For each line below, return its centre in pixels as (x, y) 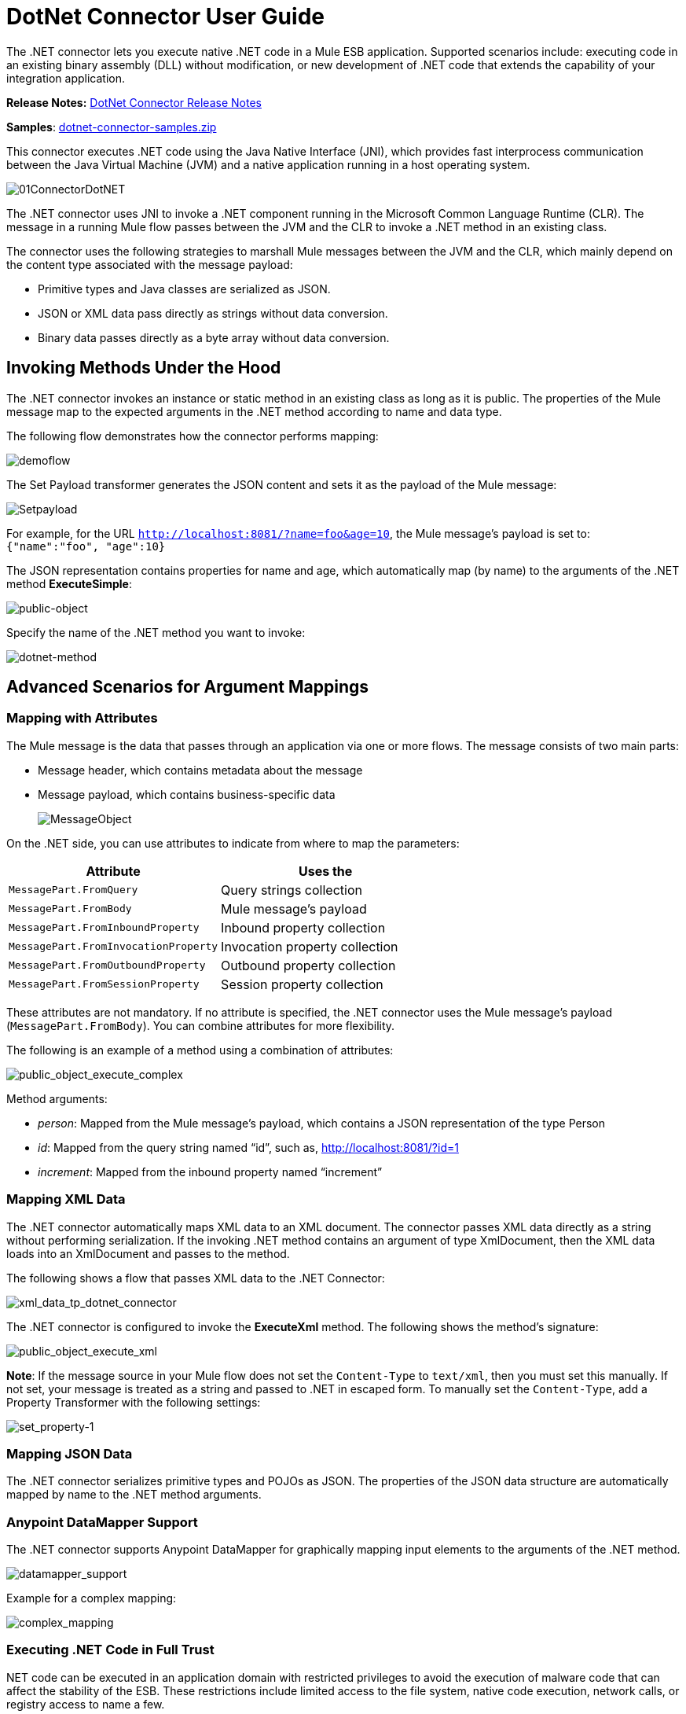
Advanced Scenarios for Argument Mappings (188, 687)
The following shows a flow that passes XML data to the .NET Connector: (196, 1278)
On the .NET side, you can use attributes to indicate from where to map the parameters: (233, 843)
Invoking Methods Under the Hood (144, 368)
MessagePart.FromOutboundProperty (107, 966)
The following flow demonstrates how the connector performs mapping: (193, 436)
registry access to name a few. (86, 1704)
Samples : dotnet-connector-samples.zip (112, 127)
